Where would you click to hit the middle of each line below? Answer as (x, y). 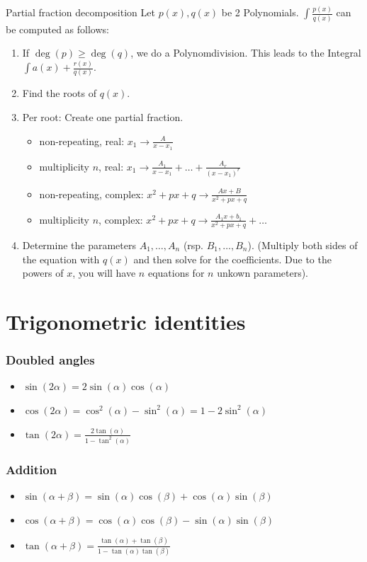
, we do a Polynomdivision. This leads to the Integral (246, 53)
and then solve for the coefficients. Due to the (232, 259)
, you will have (104, 273)
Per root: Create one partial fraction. (103, 117)
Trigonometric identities (126, 321)
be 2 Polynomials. (260, 12)
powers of (43, 273)
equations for (176, 273)
